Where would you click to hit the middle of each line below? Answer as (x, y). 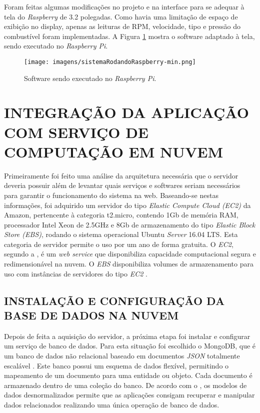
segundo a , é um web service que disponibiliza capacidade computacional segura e (130, 254)
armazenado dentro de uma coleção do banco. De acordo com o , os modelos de (125, 385)
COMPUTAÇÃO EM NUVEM (114, 151)
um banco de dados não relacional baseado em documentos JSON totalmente (122, 356)
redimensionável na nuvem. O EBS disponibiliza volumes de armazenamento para (129, 264)
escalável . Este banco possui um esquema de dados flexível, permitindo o (116, 365)
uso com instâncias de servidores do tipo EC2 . (76, 273)
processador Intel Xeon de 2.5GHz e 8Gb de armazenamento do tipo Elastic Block (130, 224)
